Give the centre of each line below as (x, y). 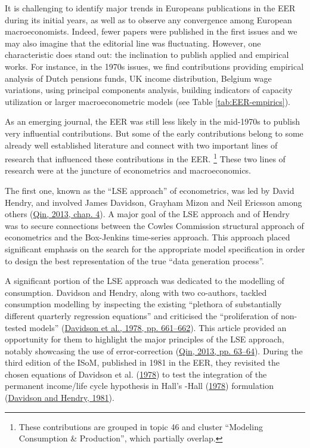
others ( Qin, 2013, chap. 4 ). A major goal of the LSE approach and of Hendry (147, 214)
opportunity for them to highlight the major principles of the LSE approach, (145, 339)
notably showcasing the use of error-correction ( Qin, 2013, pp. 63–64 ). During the (154, 350)
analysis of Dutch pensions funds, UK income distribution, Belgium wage (138, 78)
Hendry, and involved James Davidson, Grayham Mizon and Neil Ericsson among (154, 202)
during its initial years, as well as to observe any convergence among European (148, 19)
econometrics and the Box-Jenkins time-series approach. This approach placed (148, 237)
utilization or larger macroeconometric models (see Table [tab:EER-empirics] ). (148, 101)
